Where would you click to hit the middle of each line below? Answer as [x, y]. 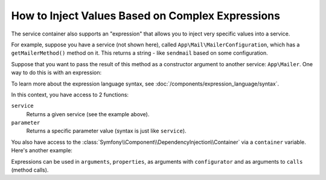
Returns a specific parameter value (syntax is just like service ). [106, 131]
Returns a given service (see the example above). [88, 114]
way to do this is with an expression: [56, 73]
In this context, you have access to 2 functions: [70, 95]
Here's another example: [42, 151]
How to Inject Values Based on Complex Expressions [146, 16]
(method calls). [30, 170]
